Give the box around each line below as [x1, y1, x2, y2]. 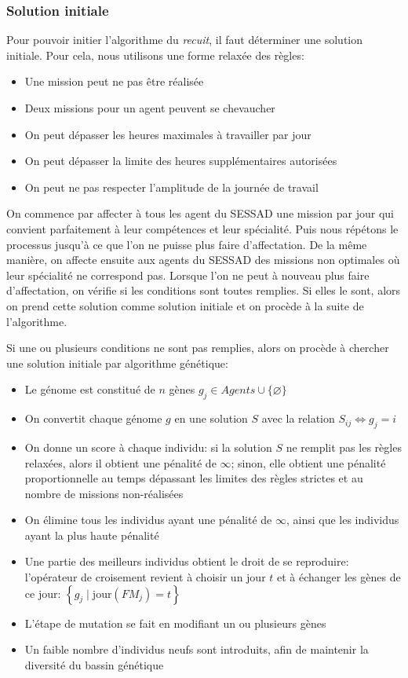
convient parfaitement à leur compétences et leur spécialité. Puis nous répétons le [6, 220, 399, 236]
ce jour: [24, 585, 61, 601]
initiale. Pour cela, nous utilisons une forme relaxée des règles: [6, 46, 304, 63]
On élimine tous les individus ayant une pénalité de [24, 511, 272, 528]
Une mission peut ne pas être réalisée [24, 73, 204, 90]
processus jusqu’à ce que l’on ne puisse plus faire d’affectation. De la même [6, 236, 367, 252]
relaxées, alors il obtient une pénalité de [24, 454, 217, 471]
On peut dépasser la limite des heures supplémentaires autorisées [24, 152, 337, 169]
